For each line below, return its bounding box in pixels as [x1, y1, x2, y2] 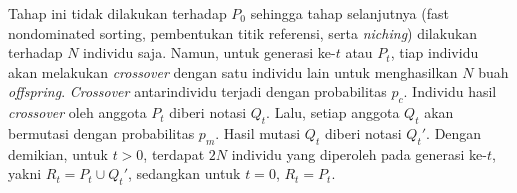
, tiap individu [390, 42, 479, 63]
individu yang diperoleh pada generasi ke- [231, 143, 487, 164]
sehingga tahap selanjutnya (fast [250, 3, 449, 23]
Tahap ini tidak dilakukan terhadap [8, 3, 227, 23]
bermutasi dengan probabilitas [8, 122, 195, 143]
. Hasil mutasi [215, 122, 301, 143]
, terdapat [143, 143, 205, 164]
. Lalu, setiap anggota [266, 102, 400, 123]
